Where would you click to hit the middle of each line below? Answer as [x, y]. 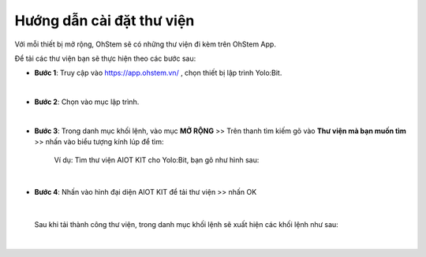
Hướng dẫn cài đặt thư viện [105, 20]
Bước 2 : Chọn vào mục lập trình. [87, 102]
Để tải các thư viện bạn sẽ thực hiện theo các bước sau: [105, 58]
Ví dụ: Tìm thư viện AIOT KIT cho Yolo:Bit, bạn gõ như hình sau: [157, 160]
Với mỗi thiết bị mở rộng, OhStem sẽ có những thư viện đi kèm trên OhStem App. [145, 44]
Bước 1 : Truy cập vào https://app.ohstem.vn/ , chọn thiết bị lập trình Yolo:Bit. [158, 73]
